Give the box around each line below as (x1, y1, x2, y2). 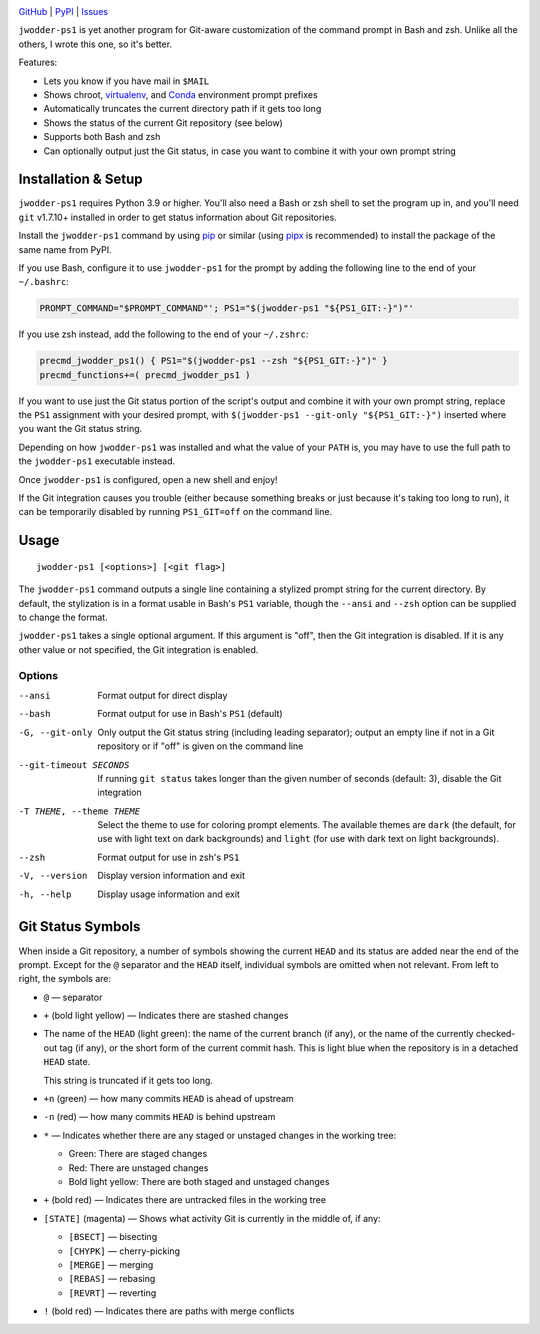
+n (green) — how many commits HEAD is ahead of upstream (43, 1093, 294, 1105)
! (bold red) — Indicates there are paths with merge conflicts (43, 1305, 295, 1317)
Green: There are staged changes (68, 1148, 208, 1160)
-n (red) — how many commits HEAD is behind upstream (43, 1111, 276, 1123)
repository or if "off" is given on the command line (97, 740, 304, 752)
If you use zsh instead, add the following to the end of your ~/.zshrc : (18, 328, 309, 340)
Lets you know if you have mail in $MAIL (43, 75, 210, 87)
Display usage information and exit (97, 888, 240, 900)
